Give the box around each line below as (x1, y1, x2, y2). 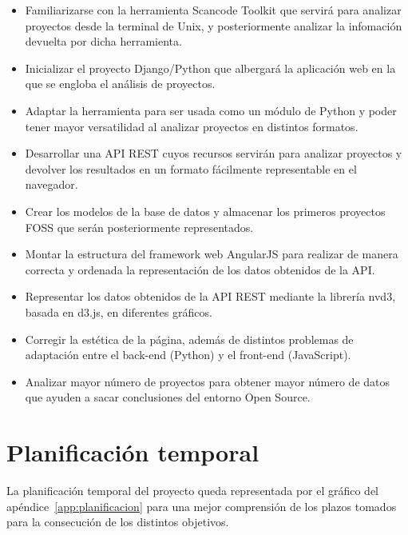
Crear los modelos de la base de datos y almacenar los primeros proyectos (25, 202, 386, 219)
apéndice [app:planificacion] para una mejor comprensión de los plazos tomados (6, 497, 397, 514)
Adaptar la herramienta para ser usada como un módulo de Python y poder (25, 102, 397, 118)
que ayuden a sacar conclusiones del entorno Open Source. (25, 389, 311, 405)
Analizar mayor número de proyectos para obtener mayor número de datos (25, 373, 390, 389)
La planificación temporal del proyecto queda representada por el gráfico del (6, 482, 379, 498)
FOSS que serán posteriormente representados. (25, 218, 254, 235)
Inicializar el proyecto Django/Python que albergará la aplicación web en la (25, 59, 396, 76)
